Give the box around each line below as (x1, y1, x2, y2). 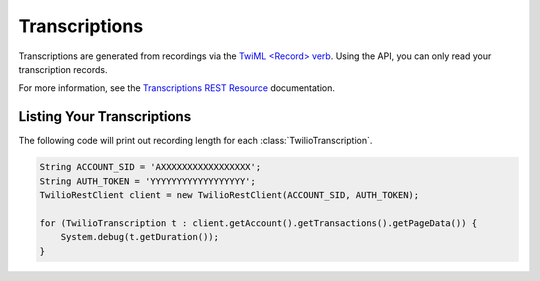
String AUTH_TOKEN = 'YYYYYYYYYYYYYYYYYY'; (39, 175, 257, 187)
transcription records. (18, 63, 108, 75)
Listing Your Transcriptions (18, 108, 192, 125)
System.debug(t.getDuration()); (60, 231, 220, 243)
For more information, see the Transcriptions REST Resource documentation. (18, 82, 335, 94)
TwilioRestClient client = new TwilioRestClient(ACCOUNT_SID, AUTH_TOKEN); (39, 190, 420, 200)
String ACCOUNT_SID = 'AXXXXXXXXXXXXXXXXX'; (39, 161, 262, 173)
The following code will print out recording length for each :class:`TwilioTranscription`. (18, 135, 373, 147)
